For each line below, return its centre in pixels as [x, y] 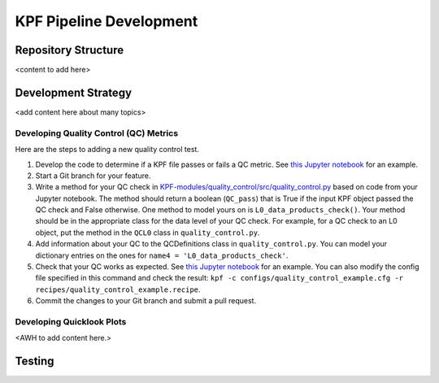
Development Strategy [74, 92]
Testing [35, 361]
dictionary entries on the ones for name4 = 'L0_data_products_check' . [162, 255]
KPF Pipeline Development [106, 21]
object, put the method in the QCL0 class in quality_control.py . [148, 233]
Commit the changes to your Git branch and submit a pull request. [146, 301]
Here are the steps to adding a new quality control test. [107, 150]
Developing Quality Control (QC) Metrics [97, 133]
